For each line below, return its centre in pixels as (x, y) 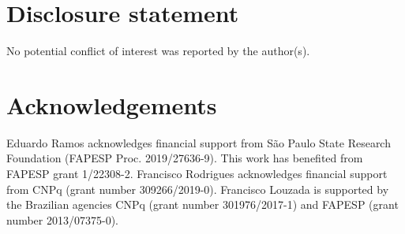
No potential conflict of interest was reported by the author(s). (158, 51)
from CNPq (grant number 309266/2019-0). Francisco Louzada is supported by (198, 189)
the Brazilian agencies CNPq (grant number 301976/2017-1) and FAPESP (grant (202, 204)
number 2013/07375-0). (62, 219)
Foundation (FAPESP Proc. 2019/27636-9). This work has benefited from (185, 158)
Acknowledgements (112, 104)
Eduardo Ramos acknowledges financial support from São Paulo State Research (199, 142)
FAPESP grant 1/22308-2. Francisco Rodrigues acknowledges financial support (197, 174)
